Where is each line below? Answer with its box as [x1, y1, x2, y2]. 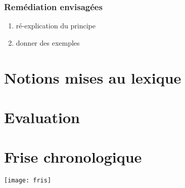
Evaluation [4, 106, 80, 127]
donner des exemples [16, 37, 80, 48]
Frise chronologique [4, 146, 142, 167]
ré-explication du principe [16, 20, 96, 31]
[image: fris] [4, 177, 52, 184]
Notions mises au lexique [4, 67, 181, 88]
